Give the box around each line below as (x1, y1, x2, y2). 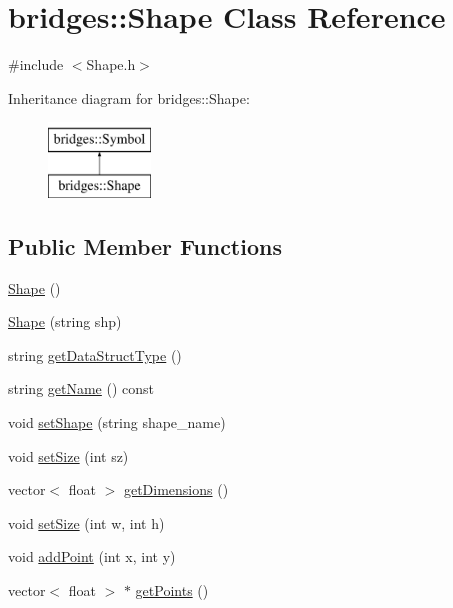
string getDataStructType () (8, 344, 182, 365)
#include (8, 54, 64, 75)
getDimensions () (123, 479, 229, 500)
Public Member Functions (8, 230, 282, 261)
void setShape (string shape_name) (8, 412, 226, 433)
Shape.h (86, 54, 136, 75)
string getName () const (8, 378, 155, 399)
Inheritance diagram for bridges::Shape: (8, 87, 250, 108)
